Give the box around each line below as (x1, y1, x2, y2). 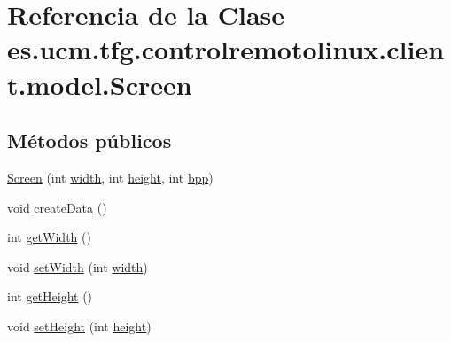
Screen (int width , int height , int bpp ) (7, 167, 214, 186)
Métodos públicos (7, 127, 172, 154)
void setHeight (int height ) (7, 316, 152, 335)
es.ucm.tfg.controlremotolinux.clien (7, 31, 445, 67)
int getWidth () (7, 228, 91, 246)
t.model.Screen (7, 66, 192, 102)
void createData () (7, 198, 107, 216)
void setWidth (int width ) (7, 257, 148, 276)
